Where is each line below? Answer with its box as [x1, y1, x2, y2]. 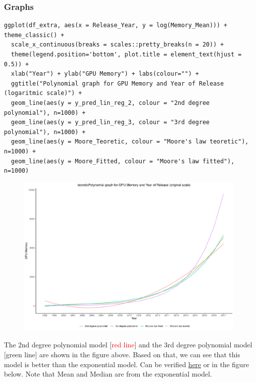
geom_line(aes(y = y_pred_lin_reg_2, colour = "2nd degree [11, 99, 210, 106]
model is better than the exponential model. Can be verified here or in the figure [4, 359, 249, 369]
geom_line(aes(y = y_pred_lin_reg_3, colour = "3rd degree [11, 119, 210, 126]
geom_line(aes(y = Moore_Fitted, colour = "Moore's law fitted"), [11, 157, 235, 165]
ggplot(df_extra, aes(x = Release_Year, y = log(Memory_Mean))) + [4, 22, 228, 29]
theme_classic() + [4, 31, 64, 39]
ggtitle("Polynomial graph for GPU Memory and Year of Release [11, 80, 224, 87]
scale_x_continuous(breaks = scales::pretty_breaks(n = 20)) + [11, 41, 224, 48]
